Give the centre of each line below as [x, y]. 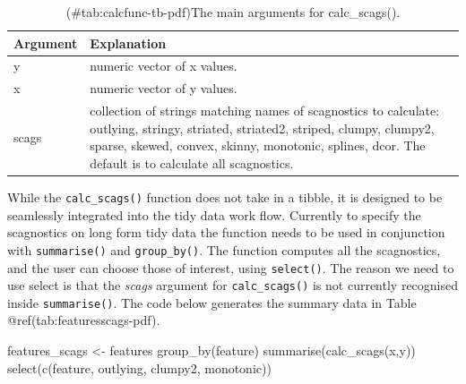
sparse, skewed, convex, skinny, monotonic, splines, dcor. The [258, 145]
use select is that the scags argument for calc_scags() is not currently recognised [233, 285]
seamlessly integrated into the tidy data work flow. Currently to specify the [214, 214]
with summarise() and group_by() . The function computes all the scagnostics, [224, 249]
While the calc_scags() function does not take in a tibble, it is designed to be [225, 197]
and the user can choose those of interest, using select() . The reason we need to [231, 267]
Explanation [128, 43]
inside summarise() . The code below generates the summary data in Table [212, 302]
